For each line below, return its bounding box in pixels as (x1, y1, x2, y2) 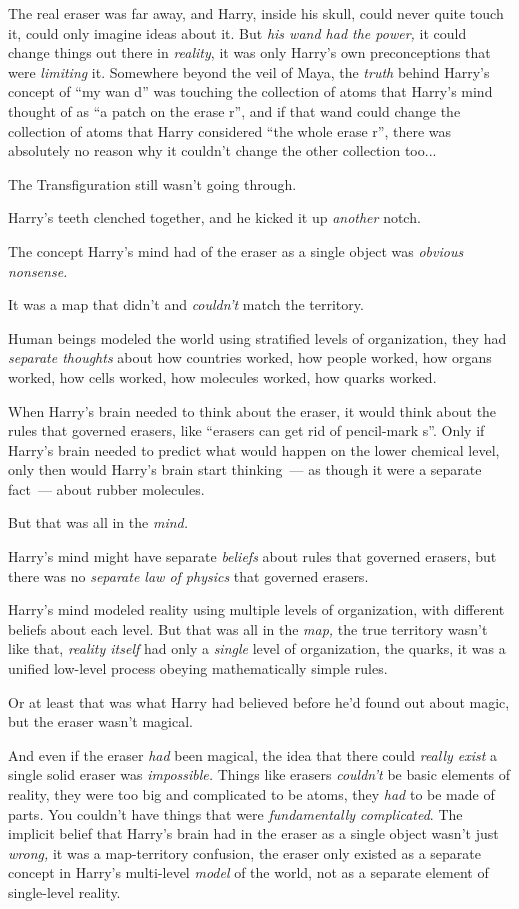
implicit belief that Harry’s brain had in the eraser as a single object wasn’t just (8, 823, 499, 844)
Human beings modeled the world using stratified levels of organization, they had (8, 327, 507, 348)
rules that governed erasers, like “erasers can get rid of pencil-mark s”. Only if (8, 420, 485, 441)
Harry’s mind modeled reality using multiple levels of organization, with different (8, 599, 505, 620)
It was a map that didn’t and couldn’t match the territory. (8, 294, 364, 315)
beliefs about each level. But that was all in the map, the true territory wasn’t (8, 618, 488, 639)
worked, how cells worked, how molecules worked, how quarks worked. (8, 366, 437, 387)
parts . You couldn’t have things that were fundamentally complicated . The (8, 803, 463, 824)
